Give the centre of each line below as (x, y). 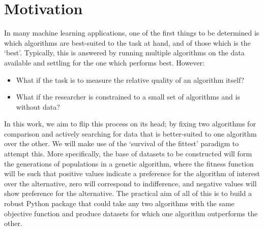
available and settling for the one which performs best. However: (104, 62)
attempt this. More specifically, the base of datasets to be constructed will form (128, 154)
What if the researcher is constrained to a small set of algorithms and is (128, 97)
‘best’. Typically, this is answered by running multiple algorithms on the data (124, 53)
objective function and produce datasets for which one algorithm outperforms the (131, 213)
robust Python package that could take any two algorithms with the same (119, 203)
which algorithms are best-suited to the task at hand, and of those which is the (127, 42)
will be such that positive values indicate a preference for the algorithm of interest (132, 173)
